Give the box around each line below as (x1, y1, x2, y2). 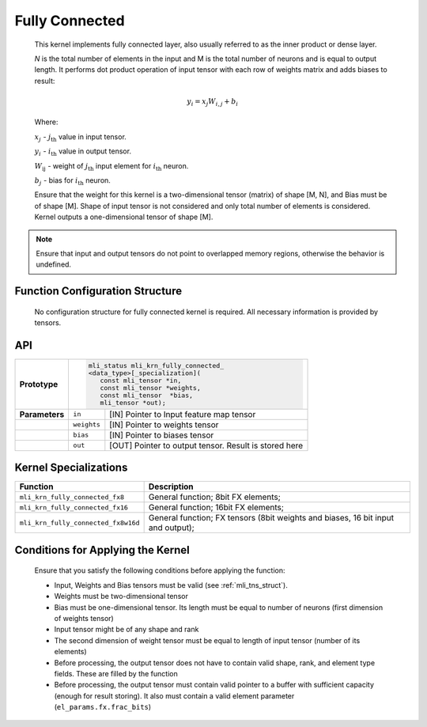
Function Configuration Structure (14, 285, 182, 298)
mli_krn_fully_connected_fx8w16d (19, 518, 140, 527)
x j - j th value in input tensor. (34, 131, 127, 143)
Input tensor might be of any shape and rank (54, 625, 199, 634)
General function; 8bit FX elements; (148, 491, 281, 502)
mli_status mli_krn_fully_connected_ (88, 361, 225, 369)
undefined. (36, 259, 71, 269)
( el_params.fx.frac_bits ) (54, 702, 152, 712)
